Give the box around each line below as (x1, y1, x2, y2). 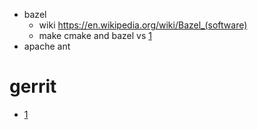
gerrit (9, 75, 57, 98)
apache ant (23, 40, 71, 52)
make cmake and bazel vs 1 (38, 30, 152, 41)
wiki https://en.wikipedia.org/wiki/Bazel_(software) (38, 19, 248, 31)
